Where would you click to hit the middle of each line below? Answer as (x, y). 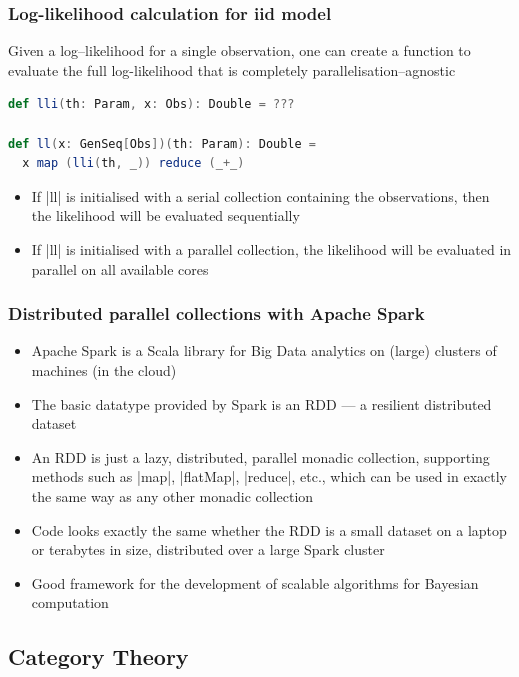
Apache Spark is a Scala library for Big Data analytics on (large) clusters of (264, 350)
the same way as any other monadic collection (172, 495)
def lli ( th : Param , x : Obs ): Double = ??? (151, 104)
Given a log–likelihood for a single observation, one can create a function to (239, 50)
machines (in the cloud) (104, 369)
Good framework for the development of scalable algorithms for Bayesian (255, 582)
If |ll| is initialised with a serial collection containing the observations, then (260, 195)
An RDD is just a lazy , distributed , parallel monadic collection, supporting (260, 456)
